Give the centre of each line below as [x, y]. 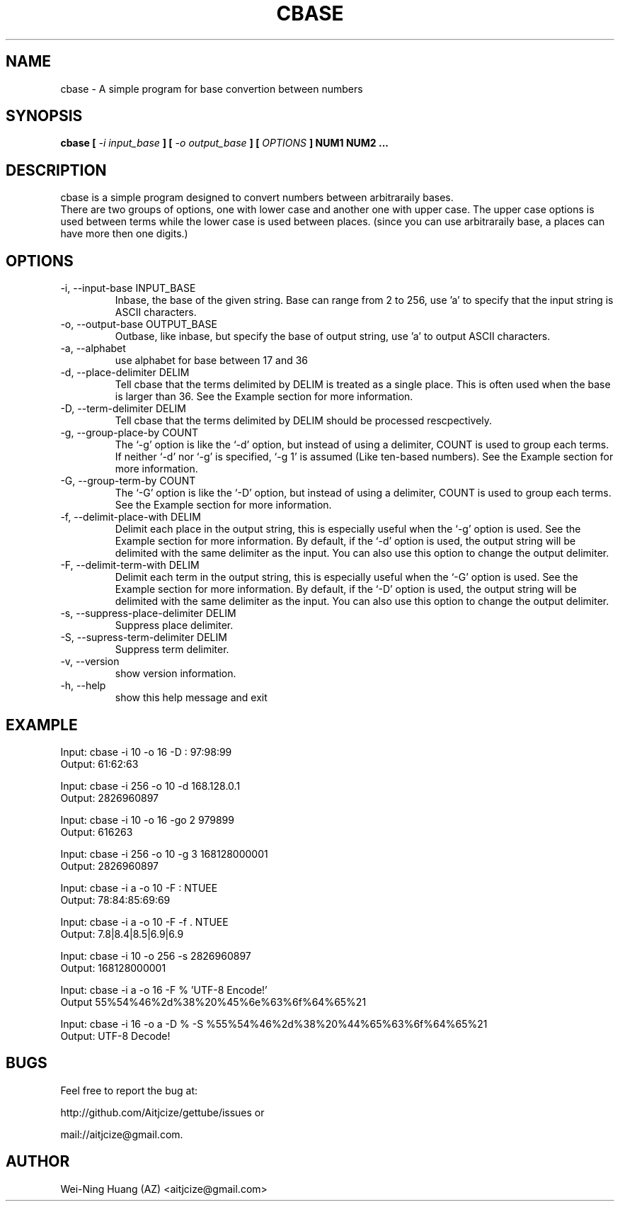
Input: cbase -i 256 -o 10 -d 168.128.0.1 [150, 786]
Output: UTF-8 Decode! [115, 1036]
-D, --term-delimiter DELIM [123, 409]
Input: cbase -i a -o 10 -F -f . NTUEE [144, 922]
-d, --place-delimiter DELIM [125, 373]
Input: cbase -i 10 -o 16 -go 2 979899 [147, 820]
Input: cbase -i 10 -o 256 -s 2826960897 [156, 956]
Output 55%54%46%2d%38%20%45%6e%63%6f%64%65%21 [213, 1002]
